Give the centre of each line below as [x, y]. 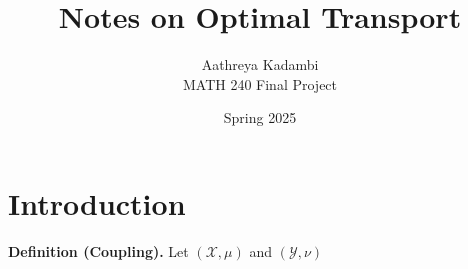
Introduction [97, 202]
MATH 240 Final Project [260, 83]
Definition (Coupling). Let [98, 250]
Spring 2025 [260, 117]
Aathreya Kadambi [260, 64]
